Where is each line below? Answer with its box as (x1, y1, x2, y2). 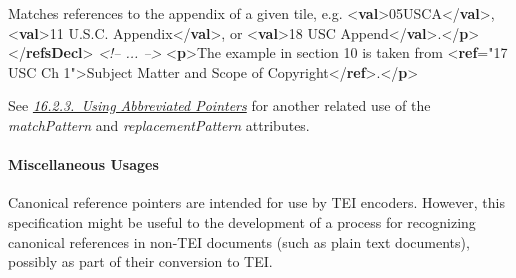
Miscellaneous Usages (8, 154, 159, 175)
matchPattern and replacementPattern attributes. (8, 114, 310, 135)
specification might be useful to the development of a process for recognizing (8, 211, 476, 232)
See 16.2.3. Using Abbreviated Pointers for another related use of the (8, 95, 431, 116)
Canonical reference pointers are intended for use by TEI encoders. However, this (8, 192, 505, 213)
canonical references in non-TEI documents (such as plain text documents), (8, 231, 470, 252)
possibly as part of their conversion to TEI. (8, 251, 273, 272)
